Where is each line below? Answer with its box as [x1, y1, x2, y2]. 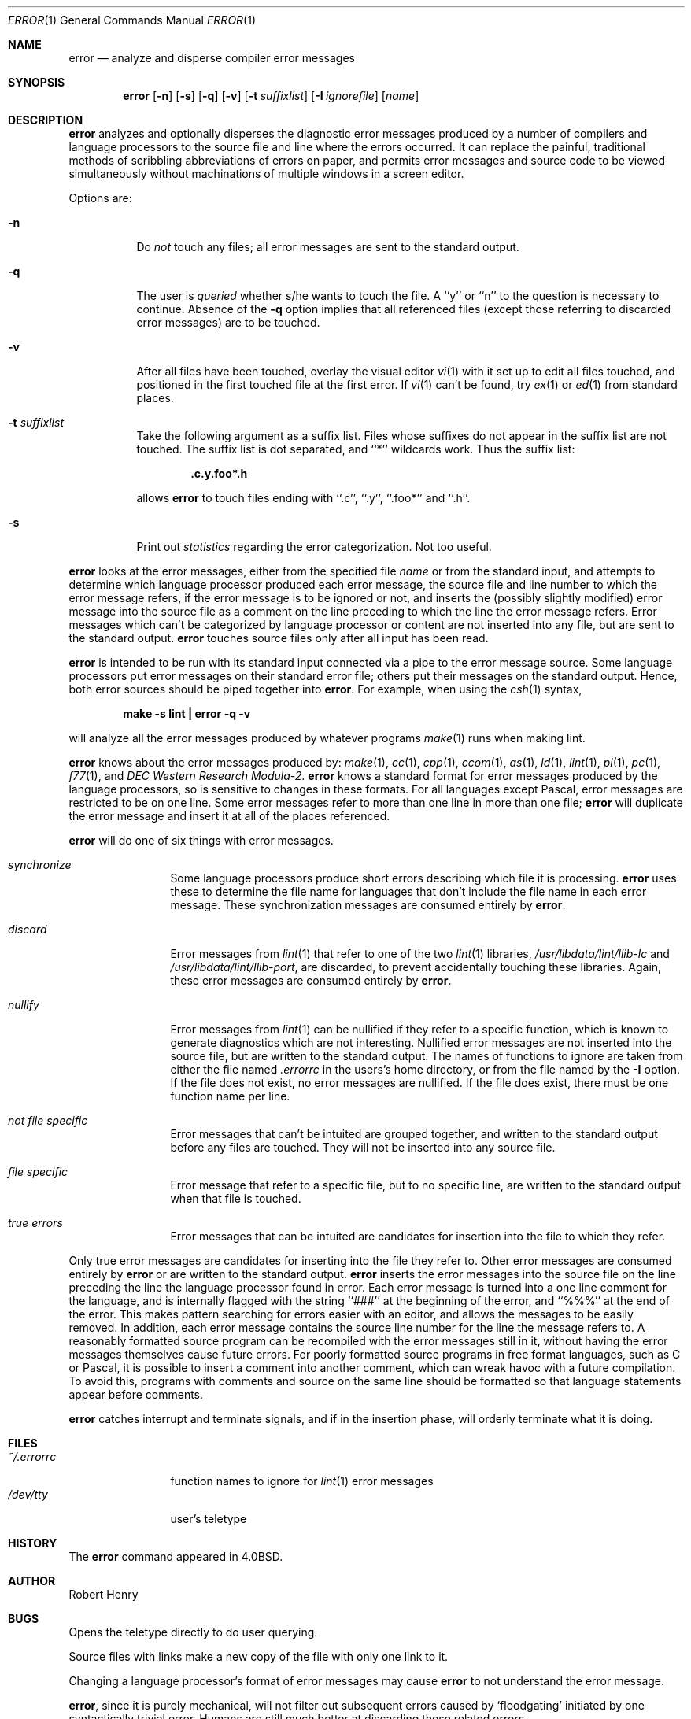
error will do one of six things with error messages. [68, 834, 334, 847]
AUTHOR [8, 1574, 56, 1588]
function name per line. [170, 1089, 290, 1103]
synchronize [8, 858, 72, 871]
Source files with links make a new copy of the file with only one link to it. [68, 1650, 449, 1663]
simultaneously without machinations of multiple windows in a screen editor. [68, 167, 464, 180]
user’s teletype [170, 1512, 247, 1525]
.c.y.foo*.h [190, 467, 248, 480]
